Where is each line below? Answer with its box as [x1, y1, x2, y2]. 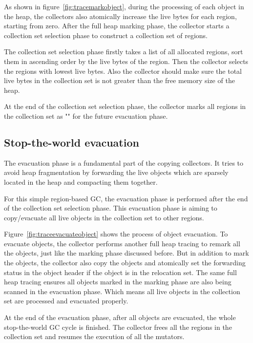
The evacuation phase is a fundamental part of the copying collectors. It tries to [4, 157, 244, 168]
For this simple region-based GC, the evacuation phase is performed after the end [4, 193, 248, 203]
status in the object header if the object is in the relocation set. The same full [4, 267, 237, 277]
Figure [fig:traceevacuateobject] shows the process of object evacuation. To [4, 229, 228, 239]
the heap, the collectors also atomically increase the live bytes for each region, [4, 11, 237, 21]
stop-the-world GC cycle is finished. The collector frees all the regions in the [4, 322, 232, 332]
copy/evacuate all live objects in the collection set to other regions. [4, 212, 204, 222]
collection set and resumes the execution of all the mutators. [4, 331, 185, 342]
